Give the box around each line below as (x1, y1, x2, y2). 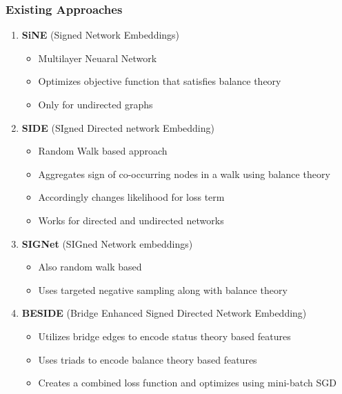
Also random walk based (38, 259, 142, 274)
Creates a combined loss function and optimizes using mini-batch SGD (38, 375, 336, 390)
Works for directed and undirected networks (38, 213, 224, 227)
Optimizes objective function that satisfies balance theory (38, 74, 281, 88)
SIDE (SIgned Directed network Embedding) (21, 120, 214, 135)
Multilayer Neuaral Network (38, 50, 157, 65)
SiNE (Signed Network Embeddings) (21, 28, 180, 42)
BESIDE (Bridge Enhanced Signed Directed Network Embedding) (21, 306, 307, 320)
